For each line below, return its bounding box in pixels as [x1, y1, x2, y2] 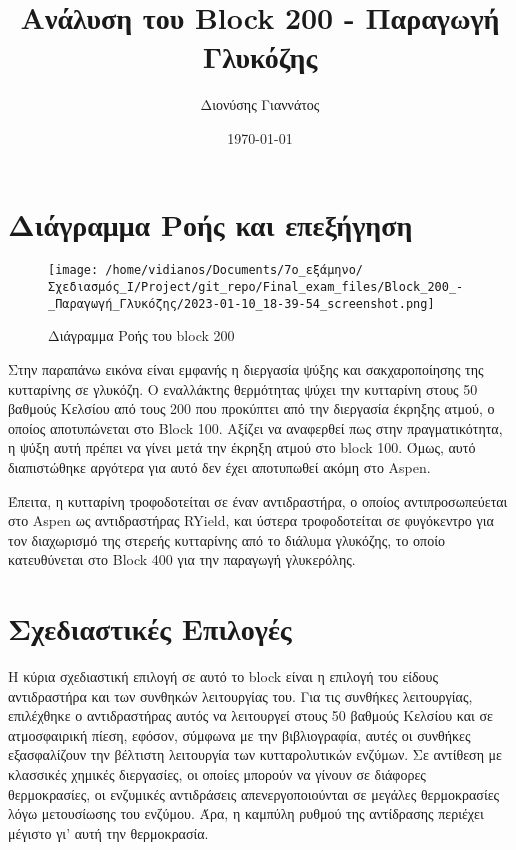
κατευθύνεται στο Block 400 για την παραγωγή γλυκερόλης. [8, 549, 356, 570]
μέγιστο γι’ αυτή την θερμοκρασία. [8, 822, 209, 843]
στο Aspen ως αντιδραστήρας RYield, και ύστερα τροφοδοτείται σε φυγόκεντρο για [8, 510, 494, 531]
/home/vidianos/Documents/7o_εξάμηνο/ [105, 263, 363, 278]
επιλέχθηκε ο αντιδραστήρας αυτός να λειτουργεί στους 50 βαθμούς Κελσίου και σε [8, 705, 493, 726]
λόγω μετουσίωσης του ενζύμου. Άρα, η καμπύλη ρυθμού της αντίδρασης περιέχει [8, 803, 484, 824]
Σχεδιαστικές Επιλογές [8, 608, 292, 649]
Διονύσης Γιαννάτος [200, 94, 320, 115]
